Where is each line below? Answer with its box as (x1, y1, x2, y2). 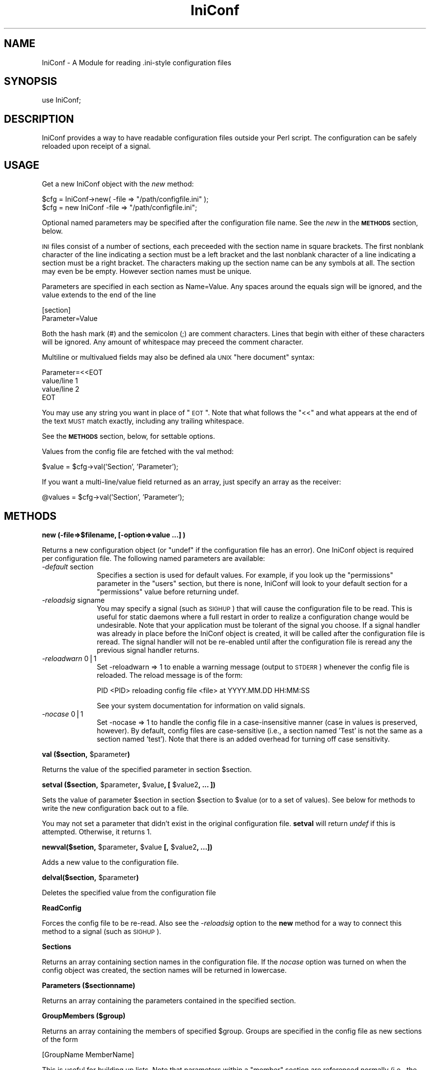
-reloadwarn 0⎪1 (42, 654, 97, 663)
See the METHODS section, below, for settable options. (42, 432, 215, 441)
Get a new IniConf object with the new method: (42, 180, 194, 188)
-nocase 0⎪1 (42, 709, 83, 718)
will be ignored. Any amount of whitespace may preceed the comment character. (42, 338, 303, 347)
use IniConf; (42, 96, 81, 105)
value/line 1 (42, 376, 78, 385)
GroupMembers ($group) (42, 1011, 126, 1020)
